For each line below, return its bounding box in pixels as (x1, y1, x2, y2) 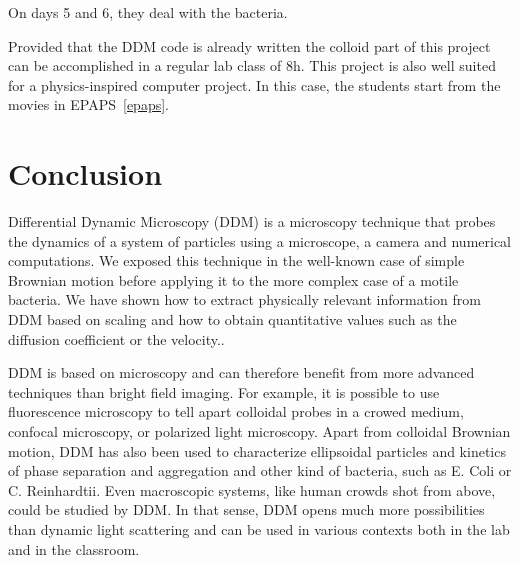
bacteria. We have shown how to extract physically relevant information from (8, 289, 481, 310)
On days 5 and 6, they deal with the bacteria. (8, 2, 288, 22)
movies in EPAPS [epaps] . (8, 94, 170, 115)
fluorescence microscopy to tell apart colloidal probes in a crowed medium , (8, 401, 464, 422)
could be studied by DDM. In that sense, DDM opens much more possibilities (8, 499, 485, 520)
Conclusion (8, 153, 163, 194)
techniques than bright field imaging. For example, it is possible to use (8, 381, 440, 402)
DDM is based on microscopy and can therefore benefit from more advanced (8, 362, 475, 383)
